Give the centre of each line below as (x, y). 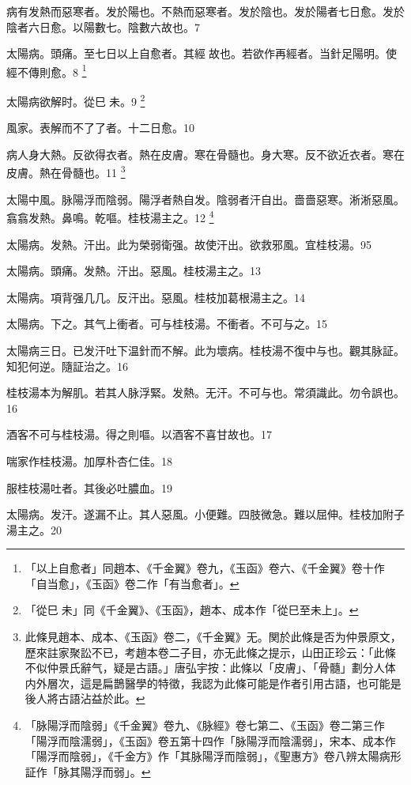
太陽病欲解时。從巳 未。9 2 (76, 100)
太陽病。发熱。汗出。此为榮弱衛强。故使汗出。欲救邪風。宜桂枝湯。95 (189, 244)
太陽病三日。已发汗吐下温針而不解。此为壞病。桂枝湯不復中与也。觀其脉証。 (205, 350)
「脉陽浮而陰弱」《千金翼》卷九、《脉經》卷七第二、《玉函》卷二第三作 (205, 725)
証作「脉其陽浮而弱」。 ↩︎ (88, 771)
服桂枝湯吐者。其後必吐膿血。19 (89, 487)
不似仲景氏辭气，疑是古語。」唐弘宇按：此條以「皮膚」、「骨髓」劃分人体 (210, 668)
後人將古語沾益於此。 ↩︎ (85, 698)
